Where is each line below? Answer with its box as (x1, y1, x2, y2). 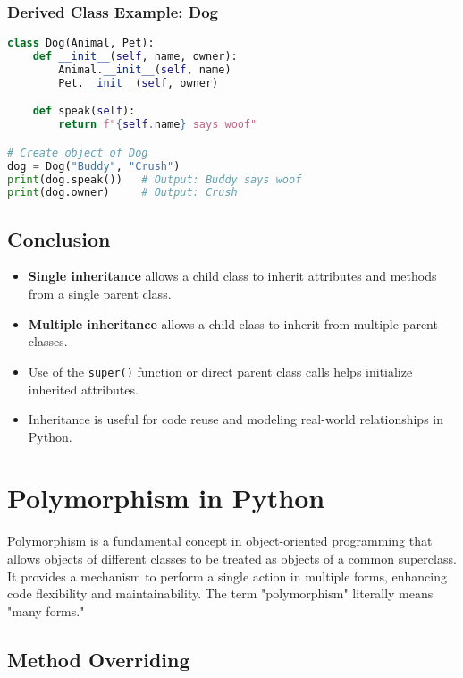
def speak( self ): (32, 105, 136, 118)
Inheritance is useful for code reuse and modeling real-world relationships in (28, 410, 443, 428)
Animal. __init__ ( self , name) (58, 63, 231, 76)
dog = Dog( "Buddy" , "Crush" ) (7, 159, 181, 173)
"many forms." (7, 601, 85, 620)
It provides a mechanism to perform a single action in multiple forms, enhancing (7, 566, 448, 585)
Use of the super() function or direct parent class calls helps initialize (28, 361, 413, 380)
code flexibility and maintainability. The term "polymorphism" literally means (7, 584, 434, 603)
